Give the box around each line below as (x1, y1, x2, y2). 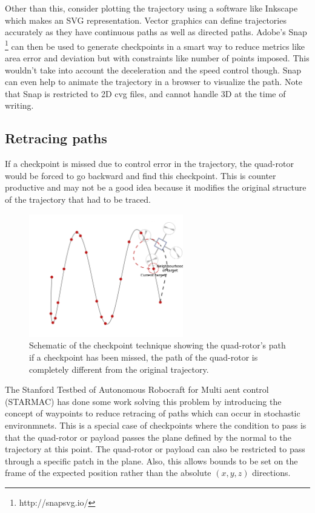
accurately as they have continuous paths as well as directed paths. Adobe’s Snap (5, 25, 307, 38)
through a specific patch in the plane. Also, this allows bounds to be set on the (5, 454, 298, 467)
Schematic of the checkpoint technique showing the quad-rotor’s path (29, 339, 286, 352)
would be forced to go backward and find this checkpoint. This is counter (5, 169, 276, 182)
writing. (5, 99, 34, 112)
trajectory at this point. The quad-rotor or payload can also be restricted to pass (5, 443, 305, 455)
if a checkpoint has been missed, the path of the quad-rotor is (29, 350, 258, 363)
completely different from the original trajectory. (29, 362, 209, 375)
